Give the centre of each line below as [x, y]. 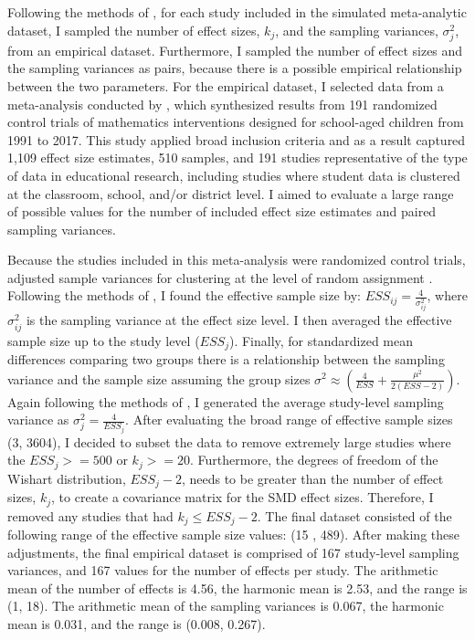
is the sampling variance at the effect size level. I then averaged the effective [239, 320]
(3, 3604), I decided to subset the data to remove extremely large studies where [229, 441]
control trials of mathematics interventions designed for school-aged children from [236, 122]
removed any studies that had [90, 515]
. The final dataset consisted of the [354, 515]
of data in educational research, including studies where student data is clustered [234, 175]
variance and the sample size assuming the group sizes [159, 378]
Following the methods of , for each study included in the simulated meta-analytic [237, 12]
